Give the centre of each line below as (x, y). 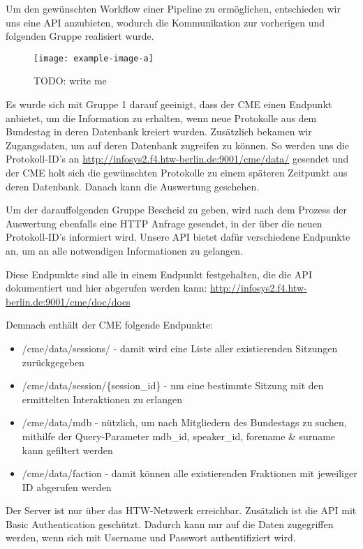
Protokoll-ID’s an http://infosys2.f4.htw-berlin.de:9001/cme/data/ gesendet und (177, 159)
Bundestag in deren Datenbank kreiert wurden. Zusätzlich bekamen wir (159, 131)
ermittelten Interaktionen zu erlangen (102, 399)
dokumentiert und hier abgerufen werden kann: (106, 288)
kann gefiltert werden (67, 450)
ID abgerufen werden (67, 487)
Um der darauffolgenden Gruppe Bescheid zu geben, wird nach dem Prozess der (176, 210)
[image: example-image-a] (94, 58)
